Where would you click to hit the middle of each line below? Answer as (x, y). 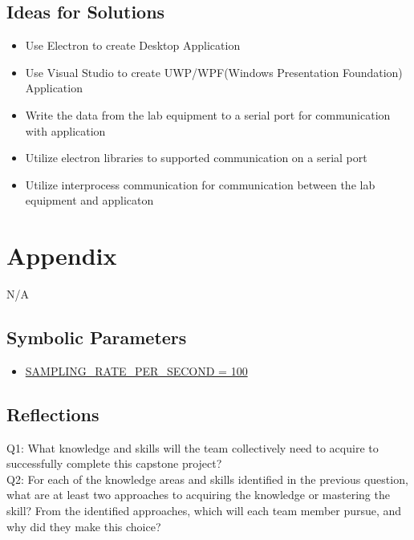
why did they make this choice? (84, 526)
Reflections (53, 414)
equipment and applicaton (89, 200)
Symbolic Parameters (97, 337)
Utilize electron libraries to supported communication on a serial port (196, 158)
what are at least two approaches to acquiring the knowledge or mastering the (198, 495)
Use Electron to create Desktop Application (133, 45)
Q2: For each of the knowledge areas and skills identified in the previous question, (207, 479)
